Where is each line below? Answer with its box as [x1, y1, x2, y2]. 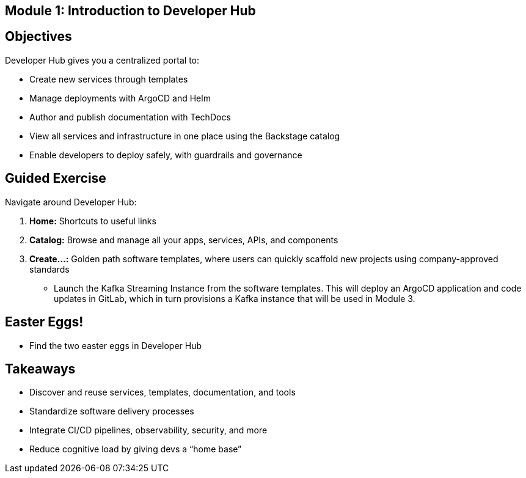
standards [29, 263, 70, 274]
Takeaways [5, 361, 76, 377]
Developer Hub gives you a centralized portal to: [5, 54, 200, 65]
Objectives [5, 29, 72, 45]
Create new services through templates [29, 73, 188, 84]
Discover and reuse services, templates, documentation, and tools [29, 387, 296, 398]
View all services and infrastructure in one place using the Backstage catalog [29, 130, 340, 141]
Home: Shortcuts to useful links [29, 215, 156, 226]
